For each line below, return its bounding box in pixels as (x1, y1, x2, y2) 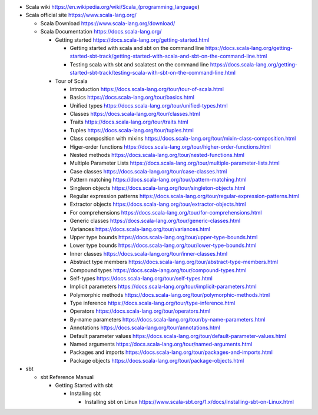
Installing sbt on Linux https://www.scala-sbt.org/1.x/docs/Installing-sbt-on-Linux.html (84, 398, 294, 405)
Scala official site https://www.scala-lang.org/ (25, 12, 137, 19)
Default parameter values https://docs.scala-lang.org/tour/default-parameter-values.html (69, 332, 286, 339)
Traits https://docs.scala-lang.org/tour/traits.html (69, 118, 188, 126)
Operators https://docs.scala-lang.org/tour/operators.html (69, 307, 211, 314)
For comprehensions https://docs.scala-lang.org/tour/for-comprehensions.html (69, 209, 262, 216)
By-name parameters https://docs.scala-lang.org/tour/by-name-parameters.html (69, 316, 266, 323)
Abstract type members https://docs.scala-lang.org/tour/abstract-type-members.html (69, 259, 279, 266)
